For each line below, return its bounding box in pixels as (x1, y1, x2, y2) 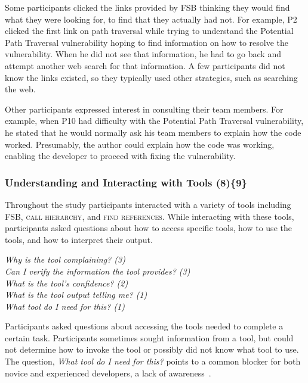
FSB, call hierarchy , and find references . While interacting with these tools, (5, 210, 294, 222)
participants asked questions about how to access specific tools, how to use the (5, 222, 292, 234)
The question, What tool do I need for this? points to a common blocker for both (5, 355, 301, 368)
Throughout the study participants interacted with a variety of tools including (5, 198, 291, 210)
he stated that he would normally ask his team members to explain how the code (5, 126, 301, 138)
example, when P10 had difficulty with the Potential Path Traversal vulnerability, (5, 114, 304, 127)
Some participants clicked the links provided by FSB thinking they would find (5, 1, 290, 13)
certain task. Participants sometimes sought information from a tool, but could (5, 331, 294, 344)
